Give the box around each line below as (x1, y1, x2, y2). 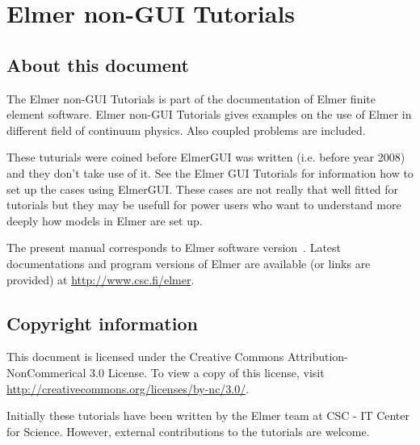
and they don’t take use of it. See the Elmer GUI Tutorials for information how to (6, 164, 414, 181)
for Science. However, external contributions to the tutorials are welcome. (6, 422, 370, 439)
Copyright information (6, 310, 198, 335)
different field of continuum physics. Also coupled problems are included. (6, 121, 366, 138)
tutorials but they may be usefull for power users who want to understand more (6, 196, 401, 213)
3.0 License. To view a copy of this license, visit (90, 363, 325, 380)
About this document (6, 52, 189, 77)
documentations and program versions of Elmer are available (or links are (6, 254, 371, 271)
